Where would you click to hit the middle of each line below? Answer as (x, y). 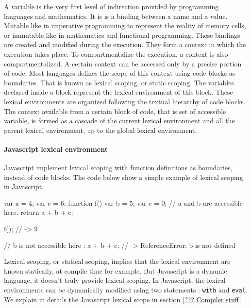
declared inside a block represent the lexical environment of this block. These (118, 92)
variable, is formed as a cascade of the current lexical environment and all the (119, 121)
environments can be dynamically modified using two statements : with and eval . (126, 290)
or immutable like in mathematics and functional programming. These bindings (122, 35)
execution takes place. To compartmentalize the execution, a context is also (116, 54)
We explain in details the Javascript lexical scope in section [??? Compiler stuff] (123, 299)
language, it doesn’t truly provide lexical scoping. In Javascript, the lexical (115, 280)
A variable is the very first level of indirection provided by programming (111, 6)
